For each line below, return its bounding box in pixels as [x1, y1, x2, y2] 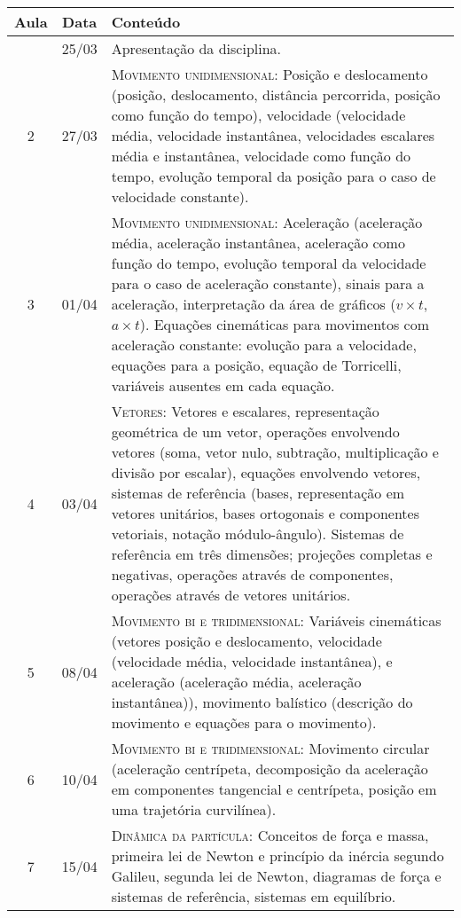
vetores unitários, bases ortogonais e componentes [111, 503, 419, 523]
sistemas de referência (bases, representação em [111, 483, 405, 503]
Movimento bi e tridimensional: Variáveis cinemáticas [111, 610, 441, 631]
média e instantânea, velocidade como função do [111, 145, 411, 166]
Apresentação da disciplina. [111, 38, 282, 59]
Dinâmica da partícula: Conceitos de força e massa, [111, 825, 429, 845]
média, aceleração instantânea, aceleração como [111, 232, 405, 253]
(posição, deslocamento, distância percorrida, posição [111, 84, 441, 105]
